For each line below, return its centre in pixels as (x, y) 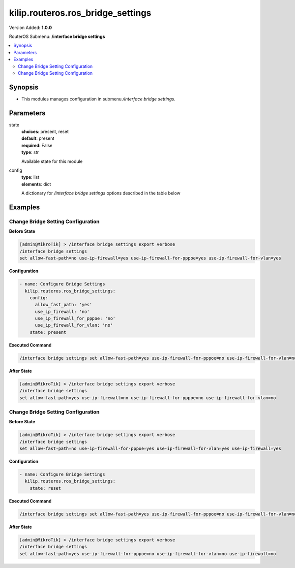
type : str (30, 152)
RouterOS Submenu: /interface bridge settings (57, 36)
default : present (38, 138)
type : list (30, 177)
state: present (48, 332)
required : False (37, 145)
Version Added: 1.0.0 (30, 28)
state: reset (45, 488)
